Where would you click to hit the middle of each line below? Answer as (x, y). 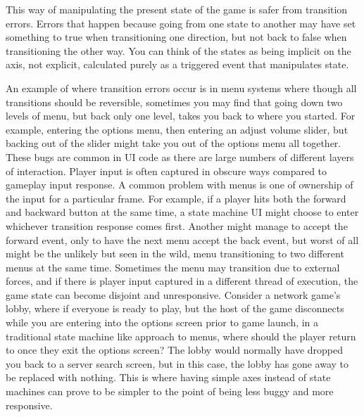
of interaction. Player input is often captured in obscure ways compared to (167, 171)
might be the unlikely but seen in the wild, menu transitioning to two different (175, 254)
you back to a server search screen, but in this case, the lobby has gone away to (177, 363)
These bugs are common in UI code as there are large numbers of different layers (180, 156)
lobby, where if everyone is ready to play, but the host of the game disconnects (175, 308)
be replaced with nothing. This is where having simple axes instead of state (168, 377)
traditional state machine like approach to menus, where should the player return (181, 336)
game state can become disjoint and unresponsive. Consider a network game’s (173, 294)
